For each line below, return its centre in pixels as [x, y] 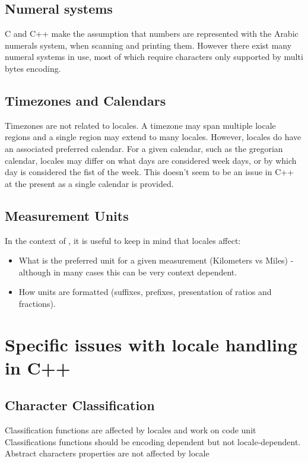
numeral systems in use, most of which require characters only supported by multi [154, 57]
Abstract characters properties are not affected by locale [107, 453]
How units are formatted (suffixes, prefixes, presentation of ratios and [145, 292]
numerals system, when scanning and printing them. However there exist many [148, 45]
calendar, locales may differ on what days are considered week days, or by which [151, 160]
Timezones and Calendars [85, 100]
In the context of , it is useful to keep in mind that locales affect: [123, 240]
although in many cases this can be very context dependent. [128, 272]
